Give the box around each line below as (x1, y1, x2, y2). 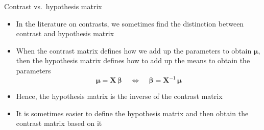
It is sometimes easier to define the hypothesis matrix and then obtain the (16, 108, 249, 118)
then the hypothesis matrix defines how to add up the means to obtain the (16, 55, 250, 66)
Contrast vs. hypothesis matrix (4, 1, 102, 11)
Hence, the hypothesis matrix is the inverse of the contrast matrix (16, 91, 223, 101)
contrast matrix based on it (16, 118, 102, 128)
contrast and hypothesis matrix (16, 28, 114, 39)
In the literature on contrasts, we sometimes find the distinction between (16, 18, 244, 29)
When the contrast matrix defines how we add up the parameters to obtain (16, 45, 252, 56)
